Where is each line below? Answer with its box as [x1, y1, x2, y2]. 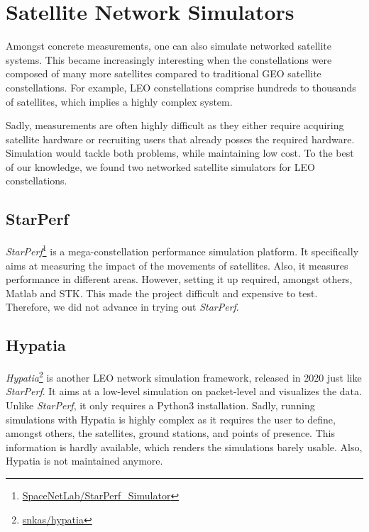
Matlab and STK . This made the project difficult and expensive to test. [6, 285, 318, 300]
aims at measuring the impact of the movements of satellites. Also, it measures [6, 257, 348, 272]
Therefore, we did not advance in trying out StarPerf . [6, 299, 239, 314]
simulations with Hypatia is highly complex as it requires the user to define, [6, 411, 336, 426]
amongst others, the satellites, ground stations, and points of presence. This [6, 426, 335, 440]
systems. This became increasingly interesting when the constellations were [6, 52, 332, 67]
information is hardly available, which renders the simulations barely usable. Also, [6, 439, 363, 454]
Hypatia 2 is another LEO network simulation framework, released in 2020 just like [6, 368, 362, 384]
